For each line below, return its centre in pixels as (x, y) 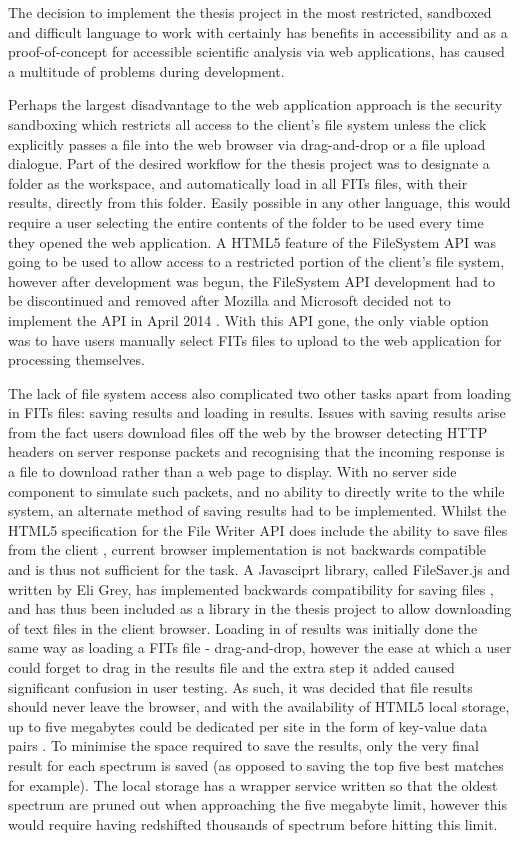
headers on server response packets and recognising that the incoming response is (256, 451)
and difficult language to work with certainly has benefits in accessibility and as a (258, 31)
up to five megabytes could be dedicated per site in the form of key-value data (248, 725)
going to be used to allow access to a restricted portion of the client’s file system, (256, 261)
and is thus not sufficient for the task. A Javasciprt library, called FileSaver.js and (259, 569)
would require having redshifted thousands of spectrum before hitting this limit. (253, 823)
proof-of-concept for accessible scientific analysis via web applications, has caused (256, 51)
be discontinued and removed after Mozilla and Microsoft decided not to (229, 300)
